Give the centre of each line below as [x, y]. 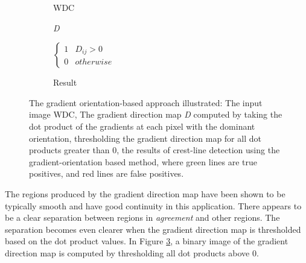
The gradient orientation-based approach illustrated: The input [146, 102]
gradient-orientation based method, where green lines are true [143, 161]
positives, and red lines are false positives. [107, 173]
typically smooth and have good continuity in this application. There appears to [153, 205]
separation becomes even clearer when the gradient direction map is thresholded [153, 229]
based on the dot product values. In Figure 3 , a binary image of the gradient [147, 241]
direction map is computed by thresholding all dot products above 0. [132, 252]
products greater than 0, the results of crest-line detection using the [155, 150]
